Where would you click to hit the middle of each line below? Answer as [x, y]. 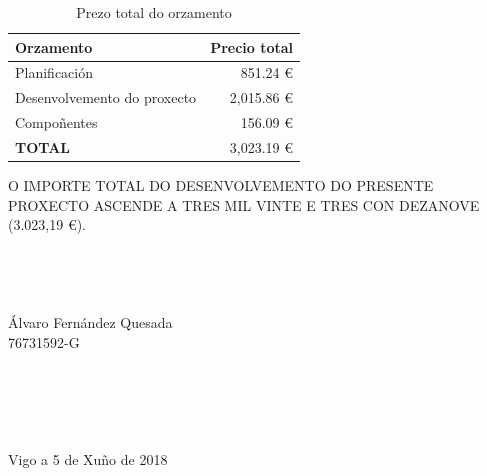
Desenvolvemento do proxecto [106, 97]
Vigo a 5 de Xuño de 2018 [88, 459]
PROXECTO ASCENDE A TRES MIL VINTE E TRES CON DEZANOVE [244, 204]
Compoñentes [56, 122]
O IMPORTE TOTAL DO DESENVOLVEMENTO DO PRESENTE [221, 185]
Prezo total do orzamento [154, 12]
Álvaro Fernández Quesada [90, 322]
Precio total [252, 46]
